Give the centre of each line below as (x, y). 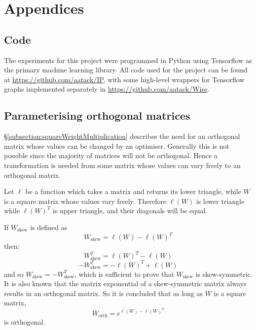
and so (14, 274)
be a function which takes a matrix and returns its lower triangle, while (133, 191)
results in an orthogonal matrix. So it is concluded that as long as (104, 293)
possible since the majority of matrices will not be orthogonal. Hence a (111, 155)
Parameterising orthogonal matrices (97, 115)
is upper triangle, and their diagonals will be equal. (130, 211)
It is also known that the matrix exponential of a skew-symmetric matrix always (125, 283)
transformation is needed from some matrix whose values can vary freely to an (122, 165)
